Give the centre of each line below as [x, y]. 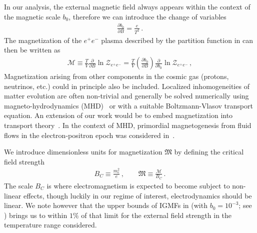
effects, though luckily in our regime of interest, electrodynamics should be [137, 195]
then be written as [32, 50]
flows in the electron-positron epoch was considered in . [89, 135]
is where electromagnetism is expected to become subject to [138, 185]
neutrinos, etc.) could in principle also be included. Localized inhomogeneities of [127, 86]
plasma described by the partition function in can [177, 40]
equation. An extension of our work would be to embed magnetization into [118, 115]
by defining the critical [209, 152]
